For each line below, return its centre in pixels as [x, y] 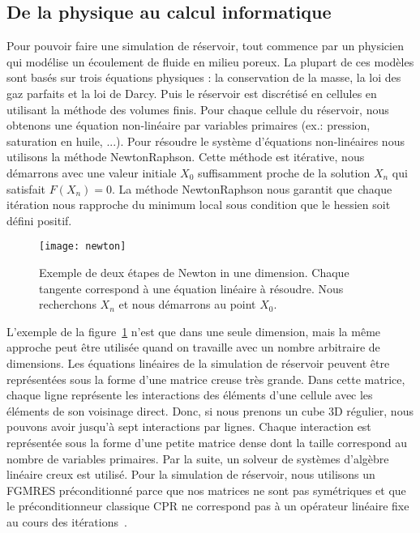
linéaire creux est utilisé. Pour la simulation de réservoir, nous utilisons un [191, 474]
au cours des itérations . [67, 521]
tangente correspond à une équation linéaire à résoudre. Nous [191, 288]
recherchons [68, 304]
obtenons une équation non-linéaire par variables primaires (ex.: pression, [189, 125]
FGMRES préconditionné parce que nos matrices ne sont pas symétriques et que [206, 490]
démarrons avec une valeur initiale [92, 172]
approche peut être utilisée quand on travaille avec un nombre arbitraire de [193, 347]
